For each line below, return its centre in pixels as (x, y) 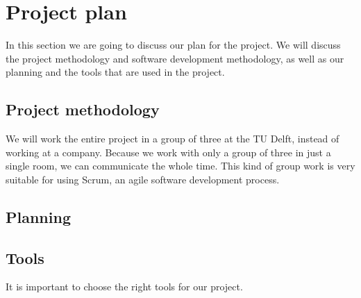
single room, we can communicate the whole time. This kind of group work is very (180, 166)
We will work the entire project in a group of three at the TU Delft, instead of (173, 139)
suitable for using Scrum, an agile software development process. (143, 179)
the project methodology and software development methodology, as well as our (175, 58)
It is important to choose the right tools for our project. (124, 287)
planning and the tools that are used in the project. (115, 72)
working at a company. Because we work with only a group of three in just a (168, 152)
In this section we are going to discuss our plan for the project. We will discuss (173, 45)
